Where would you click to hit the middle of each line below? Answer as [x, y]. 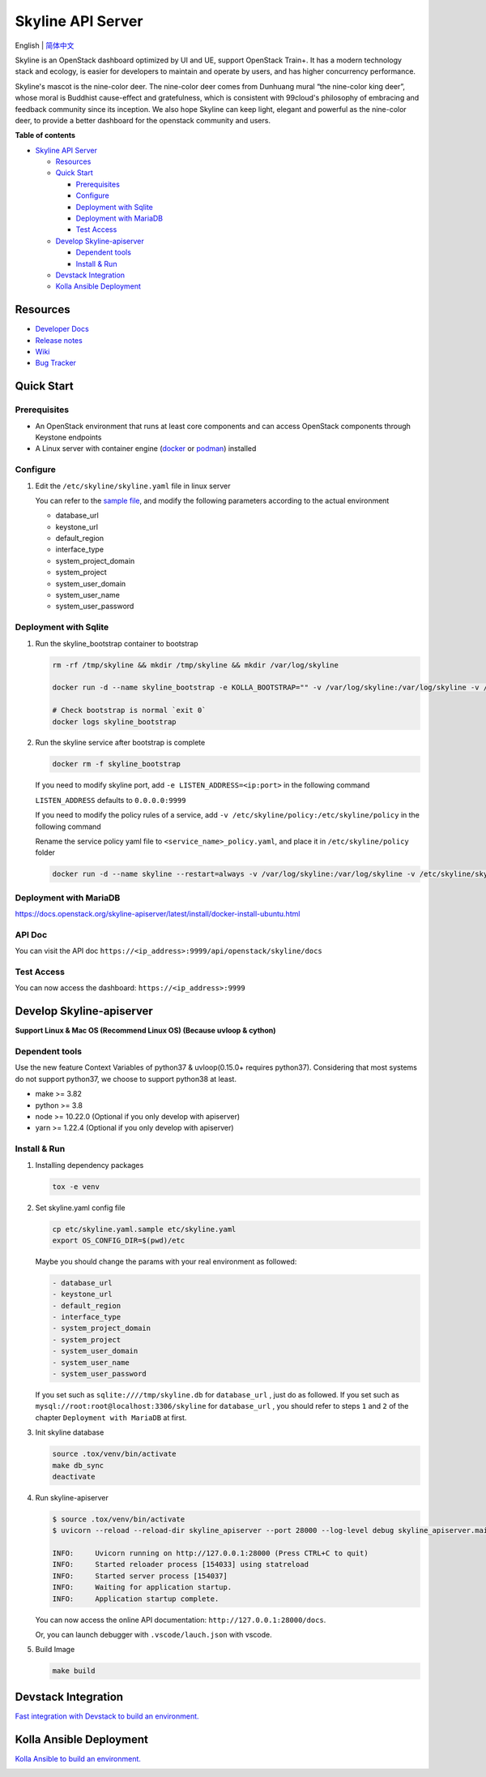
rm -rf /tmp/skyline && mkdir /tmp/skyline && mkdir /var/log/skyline [196, 665]
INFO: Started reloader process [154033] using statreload [181, 1565]
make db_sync [78, 1465]
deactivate [74, 1477]
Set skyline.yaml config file [80, 1208]
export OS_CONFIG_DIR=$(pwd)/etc [119, 1240]
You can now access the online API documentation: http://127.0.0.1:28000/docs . [181, 1620]
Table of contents [45, 135]
